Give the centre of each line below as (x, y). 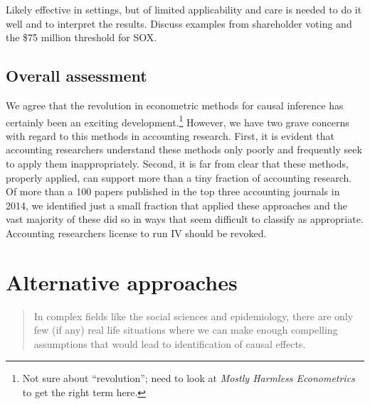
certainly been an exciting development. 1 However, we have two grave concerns (178, 121)
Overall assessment (76, 76)
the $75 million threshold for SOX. (81, 37)
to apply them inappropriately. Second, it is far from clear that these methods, (177, 164)
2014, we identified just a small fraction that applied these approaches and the (176, 205)
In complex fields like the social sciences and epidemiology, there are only (194, 316)
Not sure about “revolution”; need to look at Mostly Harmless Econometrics (189, 378)
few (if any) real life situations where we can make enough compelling (186, 330)
